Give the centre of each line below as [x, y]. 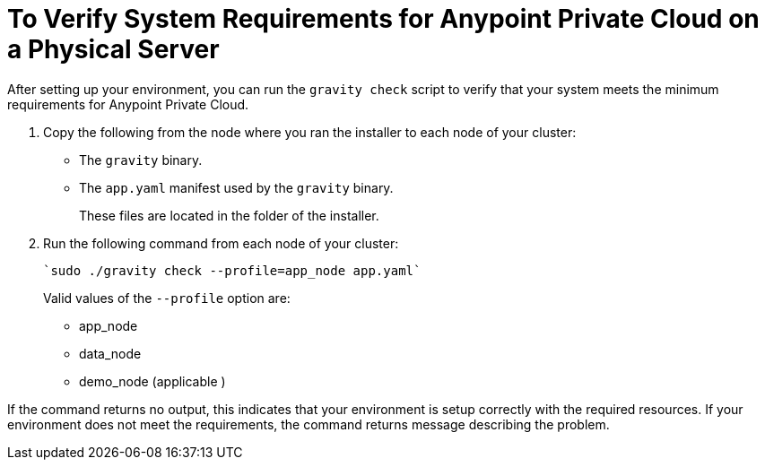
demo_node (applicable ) [152, 381]
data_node [110, 353]
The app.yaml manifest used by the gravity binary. [236, 187]
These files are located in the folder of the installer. [229, 215]
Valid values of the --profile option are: [167, 298]
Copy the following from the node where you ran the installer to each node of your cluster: [310, 132]
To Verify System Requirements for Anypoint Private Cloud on [383, 19]
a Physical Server [113, 49]
